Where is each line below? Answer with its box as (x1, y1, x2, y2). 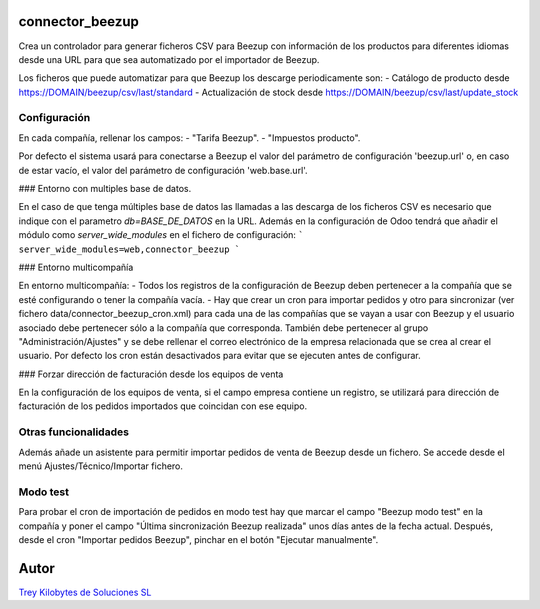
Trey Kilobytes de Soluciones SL (18, 586, 152, 598)
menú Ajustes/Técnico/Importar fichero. (18, 460, 184, 472)
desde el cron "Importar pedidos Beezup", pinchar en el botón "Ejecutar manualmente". (18, 533, 379, 545)
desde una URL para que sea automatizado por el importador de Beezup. (18, 53, 320, 65)
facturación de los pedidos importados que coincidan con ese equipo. (18, 400, 308, 412)
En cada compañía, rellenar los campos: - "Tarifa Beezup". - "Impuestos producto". (18, 131, 361, 144)
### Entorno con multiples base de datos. (18, 183, 192, 194)
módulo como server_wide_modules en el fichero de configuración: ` (18, 229, 304, 241)
